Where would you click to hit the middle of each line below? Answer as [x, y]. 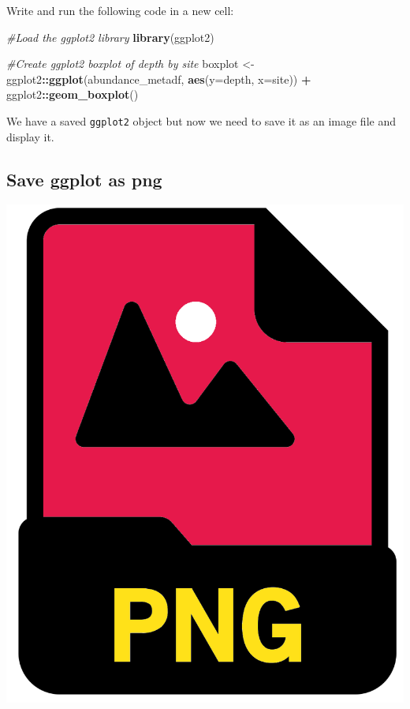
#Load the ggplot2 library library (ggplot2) [110, 37]
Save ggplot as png [84, 179]
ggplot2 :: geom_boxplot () [73, 94]
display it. [30, 136]
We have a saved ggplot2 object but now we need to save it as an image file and [201, 120]
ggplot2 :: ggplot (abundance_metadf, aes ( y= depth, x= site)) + [159, 79]
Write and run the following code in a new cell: [120, 10]
